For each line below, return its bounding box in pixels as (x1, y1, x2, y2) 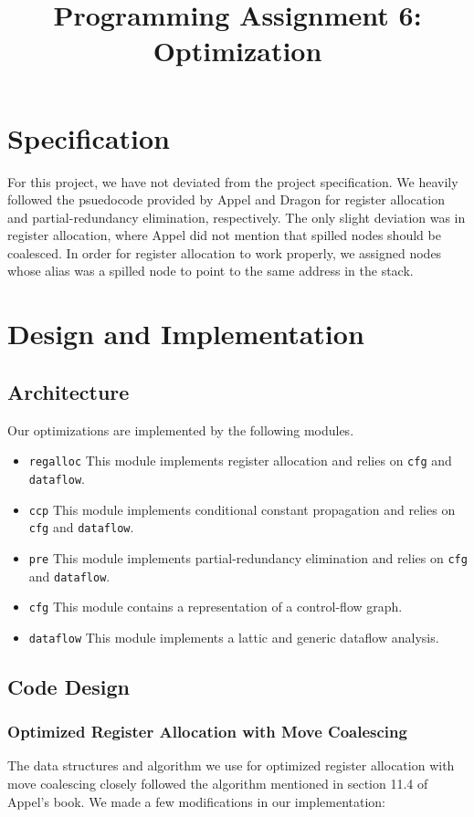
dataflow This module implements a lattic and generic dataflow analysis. (28, 627, 439, 646)
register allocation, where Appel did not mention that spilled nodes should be (7, 225, 441, 245)
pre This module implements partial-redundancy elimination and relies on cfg (28, 548, 468, 567)
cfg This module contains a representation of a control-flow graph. (28, 597, 403, 616)
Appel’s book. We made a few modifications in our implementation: (7, 791, 385, 811)
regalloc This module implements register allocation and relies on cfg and (28, 451, 452, 470)
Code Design (7, 672, 131, 700)
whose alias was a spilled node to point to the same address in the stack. (7, 261, 414, 280)
